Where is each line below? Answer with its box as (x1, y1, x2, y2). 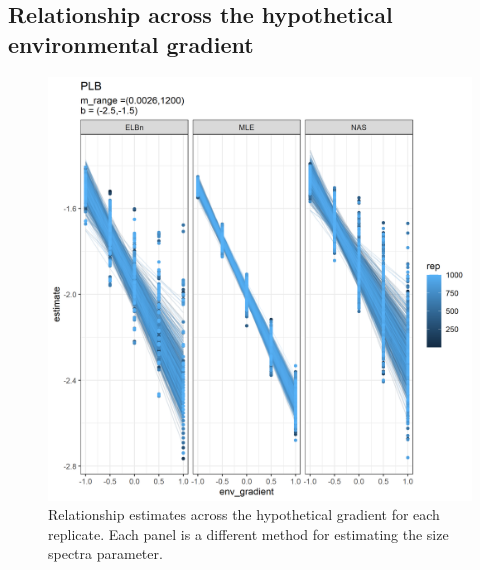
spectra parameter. (48, 543, 163, 564)
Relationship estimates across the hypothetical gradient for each (48, 504, 440, 525)
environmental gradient (8, 28, 254, 59)
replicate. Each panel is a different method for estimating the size (48, 523, 449, 544)
